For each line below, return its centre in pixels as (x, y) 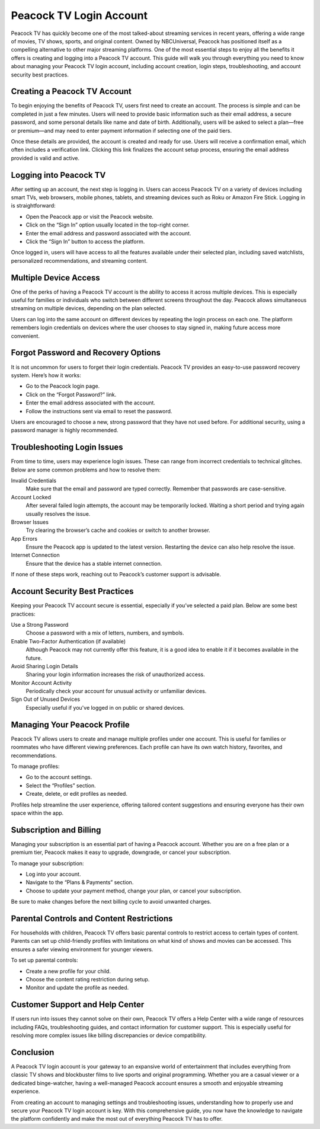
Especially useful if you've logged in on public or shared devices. (105, 707)
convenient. (25, 336)
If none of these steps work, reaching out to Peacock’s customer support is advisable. (116, 575)
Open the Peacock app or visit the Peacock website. (90, 216)
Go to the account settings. (59, 777)
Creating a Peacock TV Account (71, 92)
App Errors (24, 538)
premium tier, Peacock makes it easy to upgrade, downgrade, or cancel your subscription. (121, 852)
